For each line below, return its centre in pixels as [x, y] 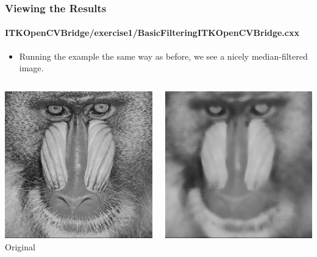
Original [20, 246]
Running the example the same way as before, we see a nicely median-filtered [163, 56]
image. [31, 68]
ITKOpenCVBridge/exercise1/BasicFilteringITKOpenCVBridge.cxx [152, 33]
